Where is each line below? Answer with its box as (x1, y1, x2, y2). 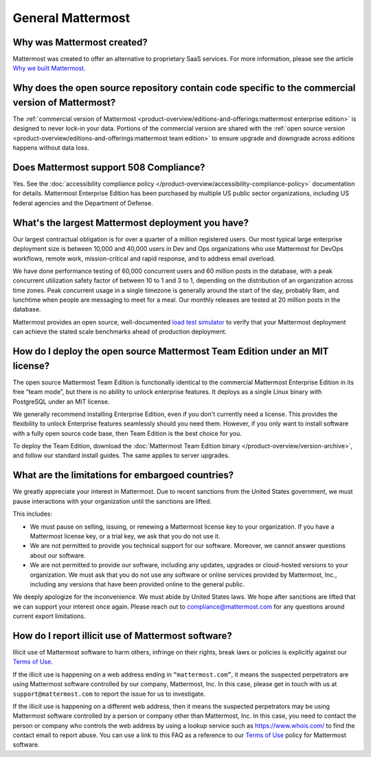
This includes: (12, 509, 53, 518)
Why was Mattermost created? (12, 36, 148, 48)
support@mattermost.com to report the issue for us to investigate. (12, 690, 206, 698)
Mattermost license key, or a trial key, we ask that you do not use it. (30, 531, 221, 540)
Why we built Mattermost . (12, 64, 86, 72)
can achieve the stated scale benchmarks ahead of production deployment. (12, 327, 227, 336)
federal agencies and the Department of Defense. (12, 199, 154, 207)
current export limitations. (12, 612, 86, 620)
